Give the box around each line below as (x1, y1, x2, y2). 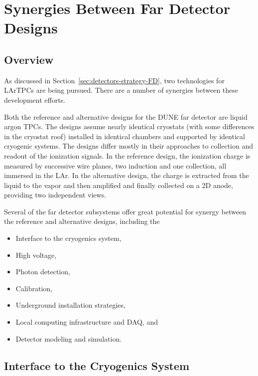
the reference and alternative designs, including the (4, 216, 160, 226)
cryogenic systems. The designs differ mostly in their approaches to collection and (4, 141, 253, 151)
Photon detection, (15, 266, 70, 277)
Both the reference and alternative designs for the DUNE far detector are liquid (4, 111, 248, 122)
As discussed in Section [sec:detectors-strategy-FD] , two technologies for (4, 75, 225, 85)
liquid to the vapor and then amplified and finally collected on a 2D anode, (4, 180, 233, 190)
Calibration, (15, 283, 52, 293)
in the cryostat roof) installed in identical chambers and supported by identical (4, 131, 245, 141)
